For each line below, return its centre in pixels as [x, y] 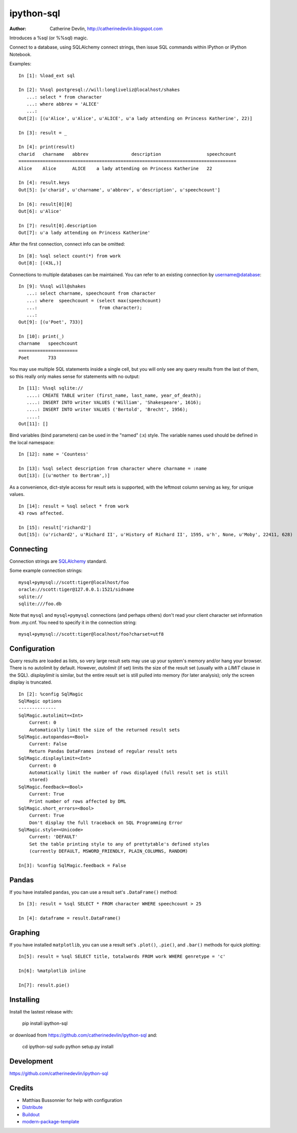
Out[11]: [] [33, 424]
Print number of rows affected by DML [78, 801]
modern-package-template [51, 1122]
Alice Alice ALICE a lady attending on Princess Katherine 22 [115, 168]
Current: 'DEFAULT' [53, 837]
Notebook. [20, 54]
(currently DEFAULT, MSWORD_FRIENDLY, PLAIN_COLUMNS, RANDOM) [108, 851]
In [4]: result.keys [44, 183]
